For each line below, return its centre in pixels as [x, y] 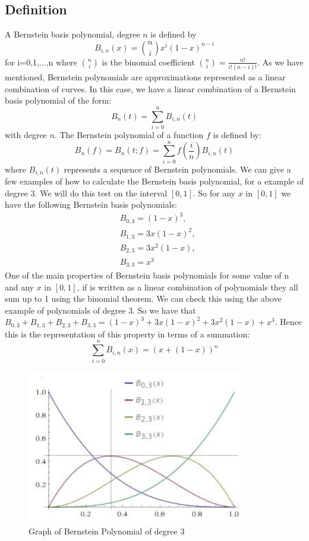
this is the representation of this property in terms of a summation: [127, 334]
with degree [26, 135]
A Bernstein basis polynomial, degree [72, 34]
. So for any [214, 193]
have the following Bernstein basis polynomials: [91, 204]
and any [20, 287]
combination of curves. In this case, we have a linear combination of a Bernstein [150, 88]
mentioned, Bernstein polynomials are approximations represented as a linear [145, 77]
